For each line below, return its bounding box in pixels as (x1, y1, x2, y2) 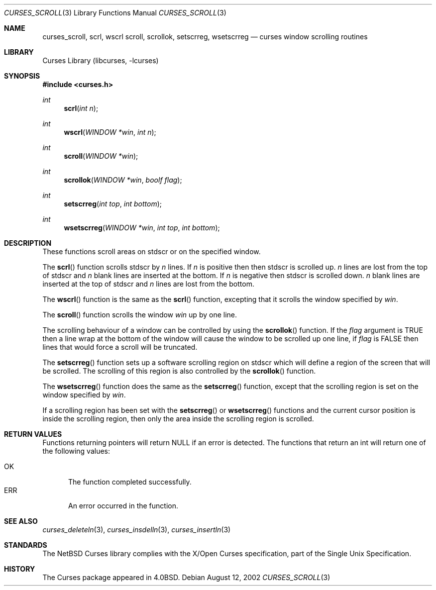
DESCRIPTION (4, 239, 52, 247)
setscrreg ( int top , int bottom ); (64, 199, 162, 208)
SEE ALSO (4, 517, 38, 525)
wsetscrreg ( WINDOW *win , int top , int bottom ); (64, 223, 220, 232)
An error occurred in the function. (68, 501, 178, 510)
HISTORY (4, 565, 35, 573)
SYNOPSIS (4, 72, 40, 80)
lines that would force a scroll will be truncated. (42, 343, 198, 351)
